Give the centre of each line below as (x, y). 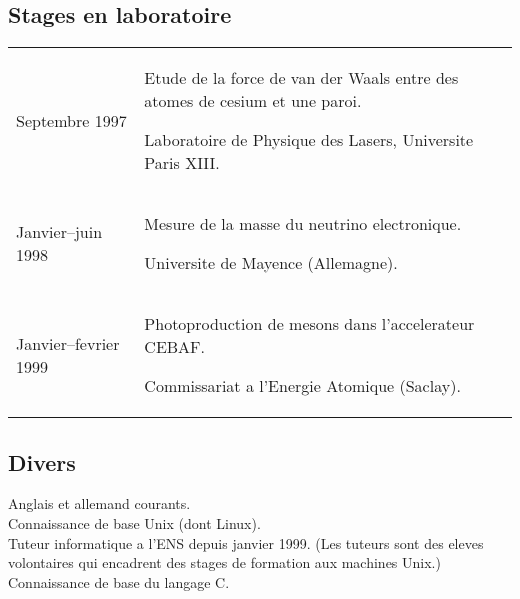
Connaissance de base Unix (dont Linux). (134, 523)
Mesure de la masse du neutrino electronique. (303, 224)
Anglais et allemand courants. (99, 503)
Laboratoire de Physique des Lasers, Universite (309, 140)
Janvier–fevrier (68, 343)
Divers (42, 461)
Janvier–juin (59, 232)
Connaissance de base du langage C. (119, 581)
